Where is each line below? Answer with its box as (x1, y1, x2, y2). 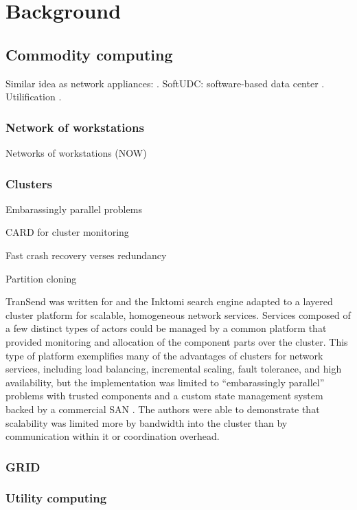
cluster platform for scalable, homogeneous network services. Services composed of (5, 307, 351, 322)
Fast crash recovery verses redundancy (5, 247, 167, 262)
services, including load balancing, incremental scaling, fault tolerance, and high (5, 362, 342, 376)
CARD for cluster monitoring (5, 225, 129, 239)
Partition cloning (5, 271, 77, 285)
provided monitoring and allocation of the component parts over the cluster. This (5, 334, 348, 348)
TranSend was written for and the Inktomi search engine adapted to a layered (5, 294, 333, 309)
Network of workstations (5, 118, 144, 135)
